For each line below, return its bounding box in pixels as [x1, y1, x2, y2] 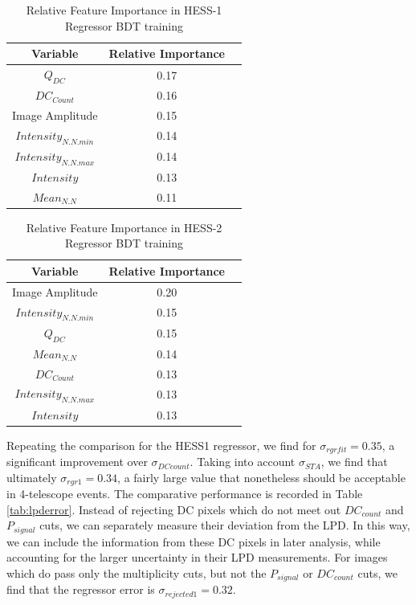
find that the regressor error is [6, 581, 155, 598]
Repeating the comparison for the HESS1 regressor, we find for [6, 436, 316, 453]
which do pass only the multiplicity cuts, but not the [6, 564, 267, 581]
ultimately [6, 468, 57, 485]
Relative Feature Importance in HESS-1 [26, 2, 222, 18]
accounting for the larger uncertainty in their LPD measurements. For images [6, 549, 388, 566]
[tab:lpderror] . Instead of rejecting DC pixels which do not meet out [6, 501, 341, 517]
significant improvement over [6, 453, 148, 470]
